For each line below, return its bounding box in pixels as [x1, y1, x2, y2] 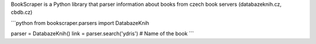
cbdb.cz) [11, 9, 33, 16]
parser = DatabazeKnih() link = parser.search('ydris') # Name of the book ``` [11, 30, 194, 37]
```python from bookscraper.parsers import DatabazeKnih [11, 19, 149, 26]
